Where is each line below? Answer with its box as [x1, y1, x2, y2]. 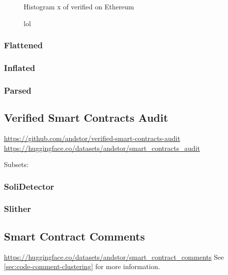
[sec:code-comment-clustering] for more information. [4, 261, 160, 272]
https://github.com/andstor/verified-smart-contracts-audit [4, 133, 180, 143]
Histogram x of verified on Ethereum [24, 1, 134, 11]
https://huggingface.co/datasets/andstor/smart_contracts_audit [4, 142, 200, 153]
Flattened [4, 39, 43, 51]
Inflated [4, 61, 35, 73]
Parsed [4, 84, 31, 96]
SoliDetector [4, 180, 55, 192]
